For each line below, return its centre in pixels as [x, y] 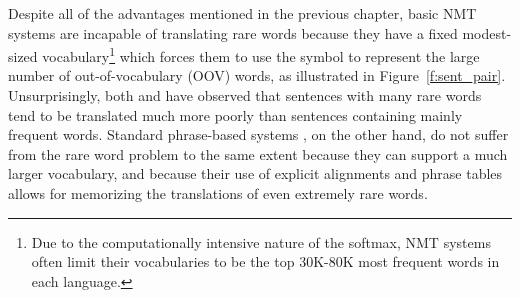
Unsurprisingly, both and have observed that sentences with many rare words [245, 95]
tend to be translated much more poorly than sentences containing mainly [235, 114]
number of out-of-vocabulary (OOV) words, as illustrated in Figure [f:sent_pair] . [257, 75]
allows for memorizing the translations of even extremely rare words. [218, 193]
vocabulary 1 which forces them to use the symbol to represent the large [261, 54]
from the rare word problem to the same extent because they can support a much [258, 153]
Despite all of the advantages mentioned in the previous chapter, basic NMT [242, 13]
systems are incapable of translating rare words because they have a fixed [233, 32]
